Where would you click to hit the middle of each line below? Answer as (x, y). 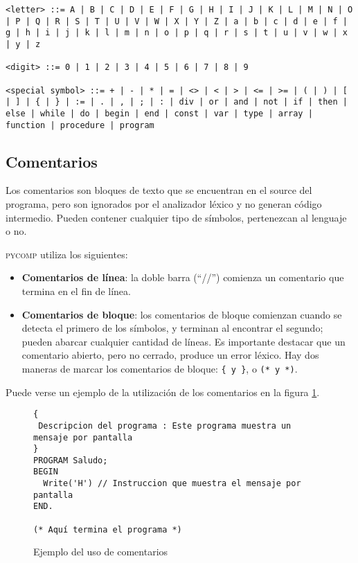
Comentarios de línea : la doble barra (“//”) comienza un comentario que (183, 277)
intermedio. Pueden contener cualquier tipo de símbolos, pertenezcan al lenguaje (176, 217)
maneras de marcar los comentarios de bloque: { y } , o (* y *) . (160, 368)
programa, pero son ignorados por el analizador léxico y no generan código (164, 204)
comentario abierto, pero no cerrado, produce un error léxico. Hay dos (170, 355)
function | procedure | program (80, 125)
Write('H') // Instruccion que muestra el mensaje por (172, 484)
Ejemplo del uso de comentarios (101, 552)
